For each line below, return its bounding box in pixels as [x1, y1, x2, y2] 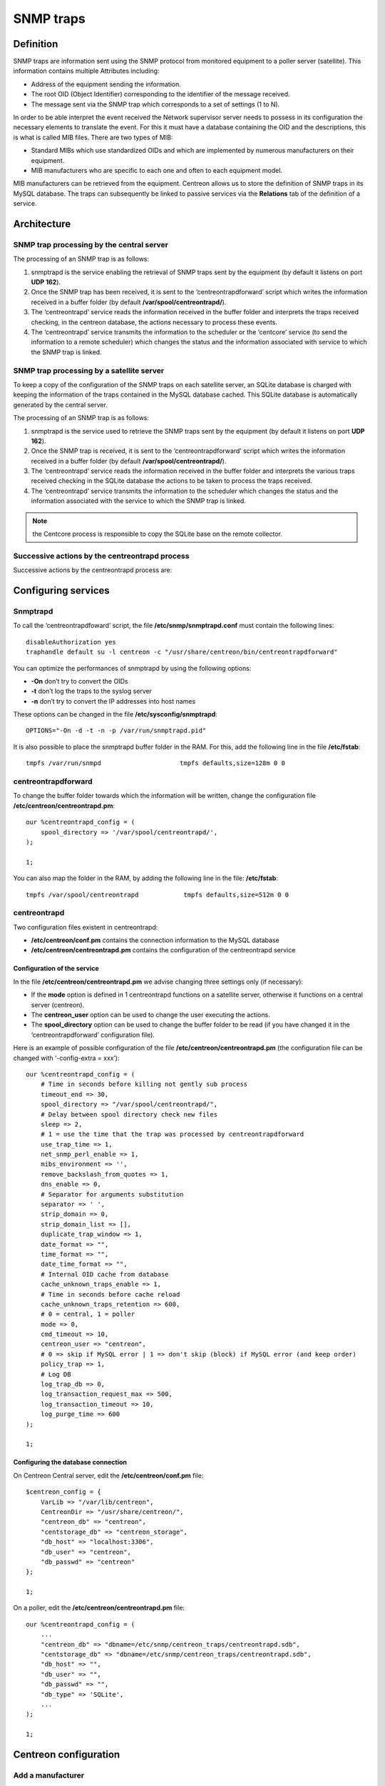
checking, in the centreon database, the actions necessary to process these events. [31, 318, 278, 326]
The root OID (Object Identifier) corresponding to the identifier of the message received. [31, 90, 290, 99]
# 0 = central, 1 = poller [40, 1310, 135, 1318]
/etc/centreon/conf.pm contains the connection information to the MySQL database [31, 936, 279, 944]
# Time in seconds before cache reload [40, 1290, 180, 1298]
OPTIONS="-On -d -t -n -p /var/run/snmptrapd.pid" [26, 727, 207, 735]
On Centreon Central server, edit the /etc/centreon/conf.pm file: [13, 1471, 204, 1480]
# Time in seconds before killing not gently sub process [40, 1080, 248, 1089]
